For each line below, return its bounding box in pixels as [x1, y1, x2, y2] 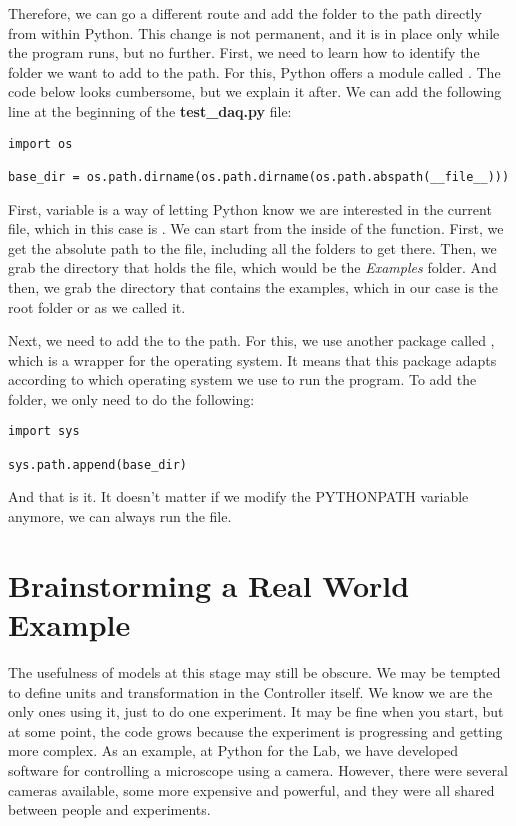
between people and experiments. [8, 799, 211, 820]
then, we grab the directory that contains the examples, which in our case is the [8, 276, 499, 297]
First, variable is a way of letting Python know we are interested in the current [8, 198, 492, 219]
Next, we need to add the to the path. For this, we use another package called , [8, 330, 495, 351]
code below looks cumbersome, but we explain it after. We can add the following [8, 81, 502, 102]
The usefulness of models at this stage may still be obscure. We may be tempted [8, 661, 501, 682]
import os [8, 136, 73, 151]
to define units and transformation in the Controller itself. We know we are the [8, 681, 493, 702]
